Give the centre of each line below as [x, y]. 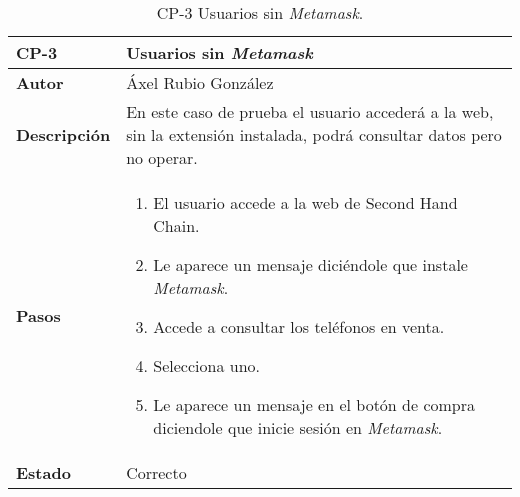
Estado [43, 472]
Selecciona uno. [206, 365]
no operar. [162, 157]
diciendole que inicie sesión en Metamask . [298, 427]
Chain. [176, 225]
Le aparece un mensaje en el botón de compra [314, 404]
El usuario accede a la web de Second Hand [305, 202]
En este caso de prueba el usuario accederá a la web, [310, 111]
